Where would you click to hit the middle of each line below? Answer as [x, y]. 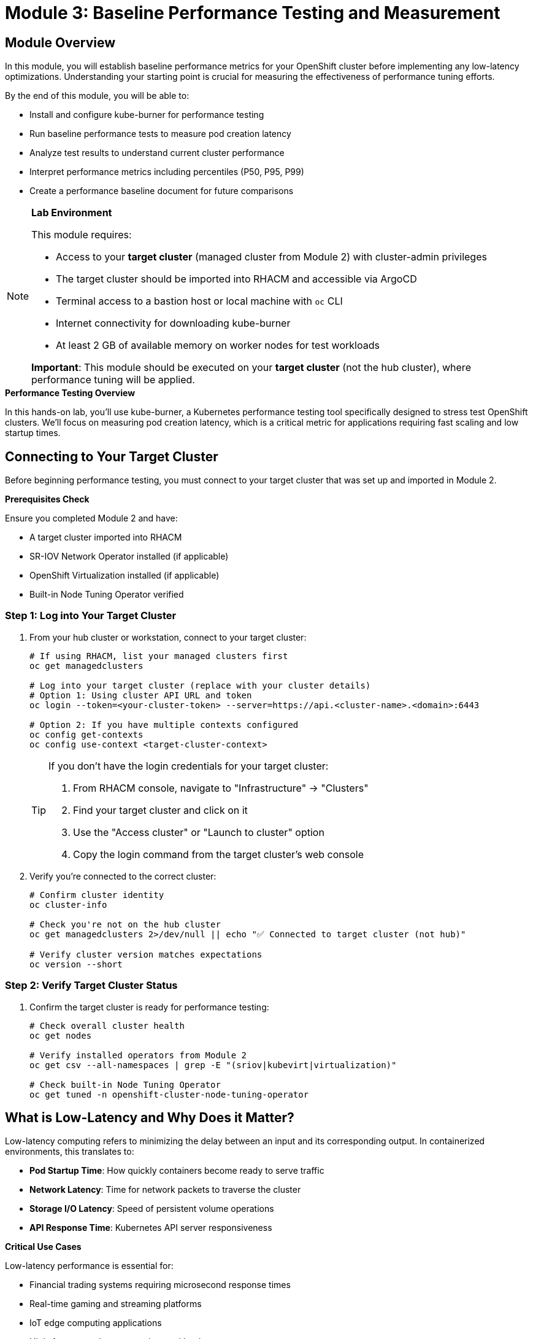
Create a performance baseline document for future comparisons [162, 191]
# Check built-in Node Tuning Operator [125, 1084]
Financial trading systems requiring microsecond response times [160, 1285]
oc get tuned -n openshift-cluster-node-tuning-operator [169, 1094]
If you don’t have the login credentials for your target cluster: [189, 766]
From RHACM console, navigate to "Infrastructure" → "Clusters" [221, 788]
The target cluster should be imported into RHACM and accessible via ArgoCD [236, 279]
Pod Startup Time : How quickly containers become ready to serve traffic [177, 1171]
